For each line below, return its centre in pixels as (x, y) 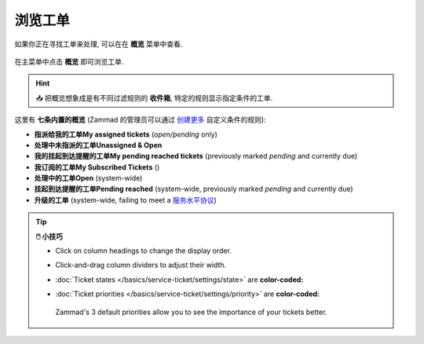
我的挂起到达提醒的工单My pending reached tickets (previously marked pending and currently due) (196, 156)
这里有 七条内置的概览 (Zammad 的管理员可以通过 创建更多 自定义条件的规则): (140, 120)
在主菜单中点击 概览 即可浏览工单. (69, 61)
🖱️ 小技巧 (49, 236)
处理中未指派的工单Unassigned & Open (98, 145)
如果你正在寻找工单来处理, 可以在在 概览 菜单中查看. (99, 44)
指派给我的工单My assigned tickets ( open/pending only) (126, 134)
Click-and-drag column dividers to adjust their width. (141, 265)
